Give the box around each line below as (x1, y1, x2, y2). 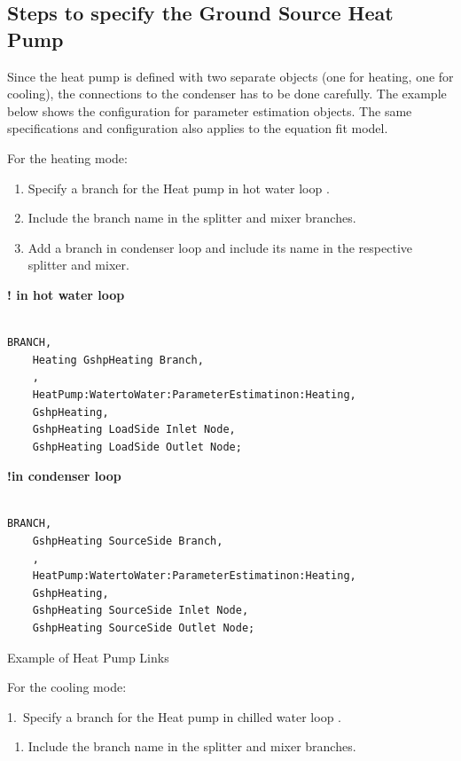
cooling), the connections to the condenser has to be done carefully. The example (7, 84, 447, 103)
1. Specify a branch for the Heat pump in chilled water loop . (7, 707, 341, 726)
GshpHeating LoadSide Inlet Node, (32, 423, 236, 436)
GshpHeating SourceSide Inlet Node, (32, 604, 249, 617)
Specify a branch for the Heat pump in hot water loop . (27, 178, 330, 197)
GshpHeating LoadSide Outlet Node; (32, 440, 242, 453)
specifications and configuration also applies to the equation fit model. (7, 119, 388, 137)
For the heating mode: (7, 148, 128, 167)
